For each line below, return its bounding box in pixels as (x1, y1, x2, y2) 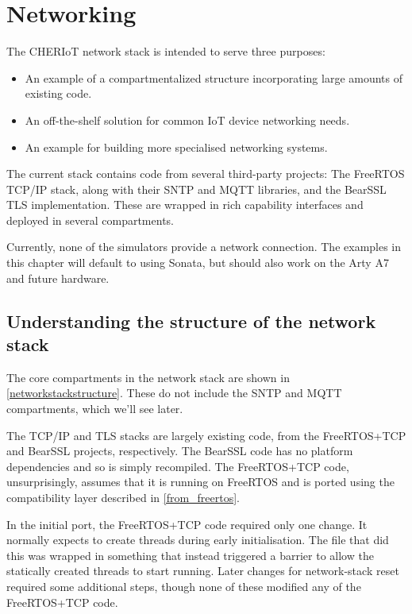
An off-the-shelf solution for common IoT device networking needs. (25, 111, 350, 128)
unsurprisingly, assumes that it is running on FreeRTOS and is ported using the (6, 473, 395, 490)
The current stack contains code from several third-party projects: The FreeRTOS (6, 165, 405, 182)
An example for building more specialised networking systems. (25, 138, 328, 155)
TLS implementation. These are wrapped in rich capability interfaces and (6, 196, 364, 213)
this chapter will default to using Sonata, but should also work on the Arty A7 (6, 254, 389, 271)
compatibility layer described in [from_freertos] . (6, 489, 241, 505)
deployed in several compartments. (6, 211, 174, 228)
